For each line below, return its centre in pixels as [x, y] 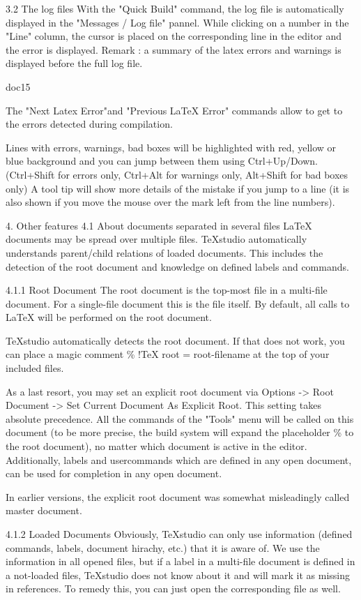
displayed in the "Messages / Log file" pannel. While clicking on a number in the [177, 22]
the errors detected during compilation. [89, 124]
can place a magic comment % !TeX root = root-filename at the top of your [168, 354]
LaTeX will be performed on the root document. [109, 317]
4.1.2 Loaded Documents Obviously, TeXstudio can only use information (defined [179, 534]
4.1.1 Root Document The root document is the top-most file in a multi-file [167, 290]
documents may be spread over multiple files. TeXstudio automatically [156, 239]
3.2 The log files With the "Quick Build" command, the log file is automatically [175, 8]
